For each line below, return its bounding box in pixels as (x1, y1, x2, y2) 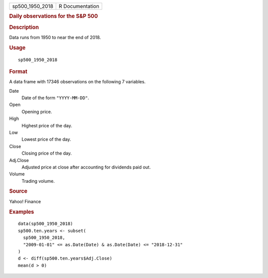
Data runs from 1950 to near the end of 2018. (9, 34, 101, 40)
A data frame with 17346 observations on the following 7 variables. (9, 79, 146, 85)
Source (9, 188, 28, 195)
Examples (9, 208, 34, 215)
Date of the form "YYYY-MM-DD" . (21, 95, 89, 101)
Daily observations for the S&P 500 (9, 13, 98, 20)
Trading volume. (21, 178, 55, 184)
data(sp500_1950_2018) (18, 221, 73, 226)
